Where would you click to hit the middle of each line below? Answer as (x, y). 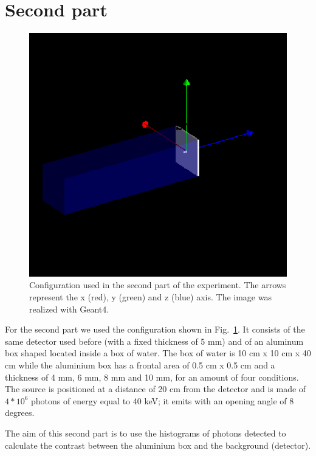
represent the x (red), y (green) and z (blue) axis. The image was (150, 297)
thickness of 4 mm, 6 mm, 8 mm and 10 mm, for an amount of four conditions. (152, 377)
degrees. (20, 413)
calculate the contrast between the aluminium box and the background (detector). (158, 445)
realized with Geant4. (69, 309)
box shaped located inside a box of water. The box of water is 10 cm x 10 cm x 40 (158, 353)
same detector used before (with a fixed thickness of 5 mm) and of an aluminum (154, 341)
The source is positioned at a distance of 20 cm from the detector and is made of (156, 389)
